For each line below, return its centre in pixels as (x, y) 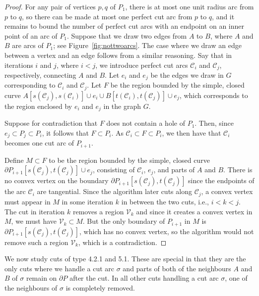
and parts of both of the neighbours (177, 268)
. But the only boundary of (124, 221)
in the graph (122, 106)
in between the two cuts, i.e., (165, 201)
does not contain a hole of (146, 123)
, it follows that (65, 132)
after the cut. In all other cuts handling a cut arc (144, 278)
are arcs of (28, 45)
